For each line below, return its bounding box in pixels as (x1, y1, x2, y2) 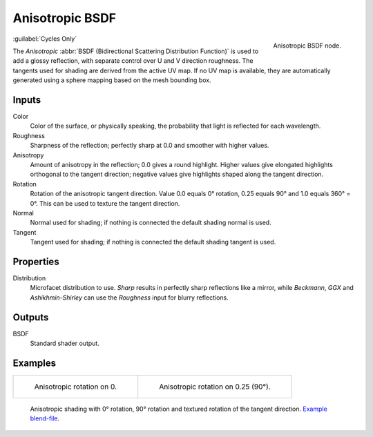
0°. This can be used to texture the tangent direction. (30, 199, 180, 207)
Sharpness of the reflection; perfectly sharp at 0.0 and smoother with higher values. (30, 142, 269, 150)
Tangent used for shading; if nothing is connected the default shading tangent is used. (30, 238, 276, 246)
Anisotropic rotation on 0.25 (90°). (159, 382, 271, 391)
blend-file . (30, 414, 60, 423)
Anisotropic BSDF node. (273, 41, 341, 50)
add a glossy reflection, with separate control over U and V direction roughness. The (12, 57, 254, 65)
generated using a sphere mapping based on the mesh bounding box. (12, 76, 211, 84)
